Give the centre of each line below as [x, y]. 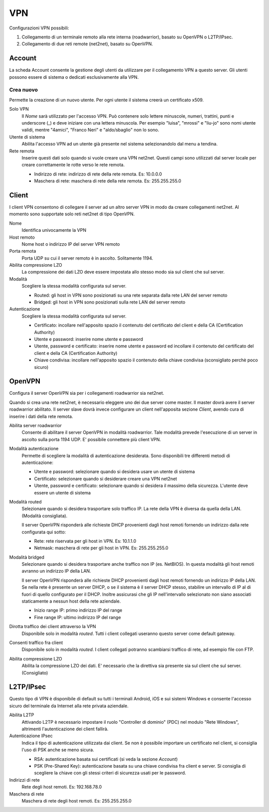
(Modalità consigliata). [45, 515]
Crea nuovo [24, 90]
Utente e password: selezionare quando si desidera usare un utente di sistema [115, 472]
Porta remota [23, 251]
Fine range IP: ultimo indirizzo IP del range [78, 617]
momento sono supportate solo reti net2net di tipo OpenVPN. [72, 214]
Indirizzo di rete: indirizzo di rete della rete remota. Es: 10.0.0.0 [98, 174]
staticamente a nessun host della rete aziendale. [71, 601]
